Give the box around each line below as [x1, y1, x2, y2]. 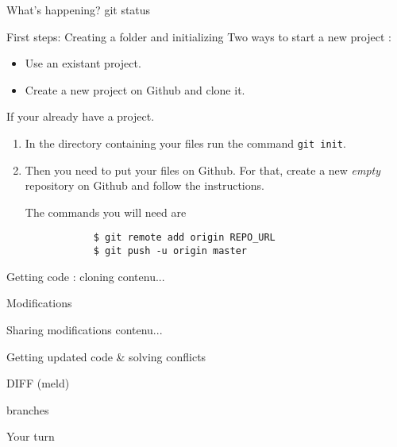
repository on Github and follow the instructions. [25, 177, 264, 194]
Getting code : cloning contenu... [6, 268, 165, 284]
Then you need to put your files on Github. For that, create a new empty [25, 161, 381, 178]
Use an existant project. [25, 55, 141, 71]
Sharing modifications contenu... [6, 321, 163, 337]
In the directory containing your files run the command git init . [25, 134, 346, 151]
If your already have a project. [6, 108, 155, 125]
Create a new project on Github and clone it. [25, 81, 245, 98]
